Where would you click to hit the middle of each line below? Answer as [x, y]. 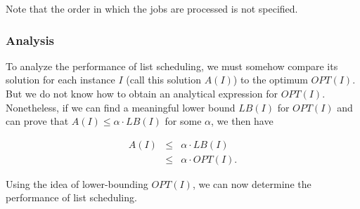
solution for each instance [60, 80]
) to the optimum [270, 80]
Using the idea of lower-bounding [77, 183]
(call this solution [163, 80]
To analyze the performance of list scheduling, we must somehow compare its [172, 66]
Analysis [30, 40]
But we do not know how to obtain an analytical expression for [142, 93]
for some [183, 121]
